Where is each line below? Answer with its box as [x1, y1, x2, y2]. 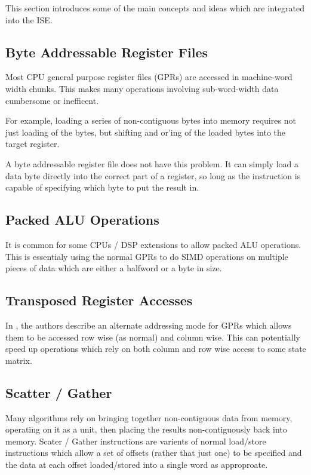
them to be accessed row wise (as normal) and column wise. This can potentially [5, 330, 300, 343]
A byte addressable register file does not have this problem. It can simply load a [5, 157, 298, 170]
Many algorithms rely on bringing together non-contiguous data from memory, [5, 411, 292, 424]
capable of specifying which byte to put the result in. [5, 181, 199, 194]
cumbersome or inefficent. [5, 94, 99, 106]
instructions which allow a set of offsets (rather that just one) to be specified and [5, 446, 302, 459]
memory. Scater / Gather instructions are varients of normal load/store [5, 434, 266, 447]
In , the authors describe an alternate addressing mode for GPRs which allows [5, 318, 292, 331]
